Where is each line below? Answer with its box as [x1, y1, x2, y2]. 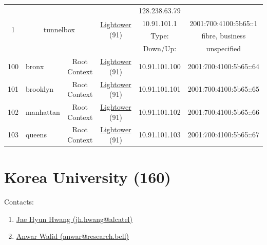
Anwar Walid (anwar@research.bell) [16, 231, 129, 241]
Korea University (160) [4, 167, 171, 188]
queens [26, 129, 47, 140]
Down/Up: [143, 43, 177, 54]
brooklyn [26, 84, 54, 94]
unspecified [206, 43, 241, 54]
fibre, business [201, 30, 246, 41]
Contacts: [4, 196, 34, 207]
